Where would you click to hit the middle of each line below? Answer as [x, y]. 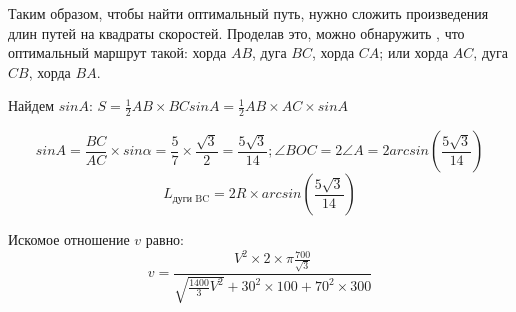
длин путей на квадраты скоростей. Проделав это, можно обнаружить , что [236, 32]
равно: [165, 239]
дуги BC [191, 198]
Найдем [31, 105]
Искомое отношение [69, 239]
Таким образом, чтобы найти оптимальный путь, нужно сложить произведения [248, 13]
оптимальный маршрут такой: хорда [117, 52]
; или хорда [414, 52]
